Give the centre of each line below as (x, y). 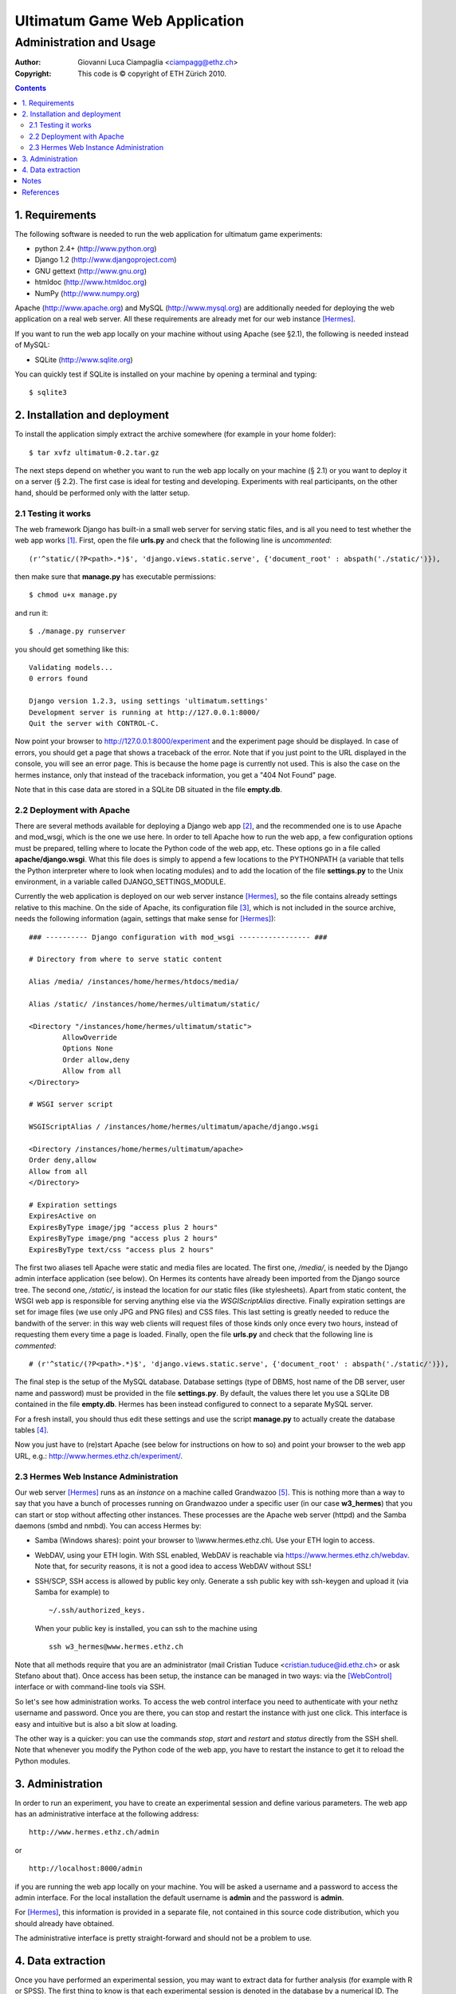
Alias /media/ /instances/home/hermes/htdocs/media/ (134, 982)
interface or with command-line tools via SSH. (90, 1687)
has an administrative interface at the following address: (107, 1814)
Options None (88, 1048)
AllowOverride (90, 1038)
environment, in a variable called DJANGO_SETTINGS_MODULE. (120, 882)
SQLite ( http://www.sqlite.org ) (84, 360)
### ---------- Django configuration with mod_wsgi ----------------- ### (178, 937)
